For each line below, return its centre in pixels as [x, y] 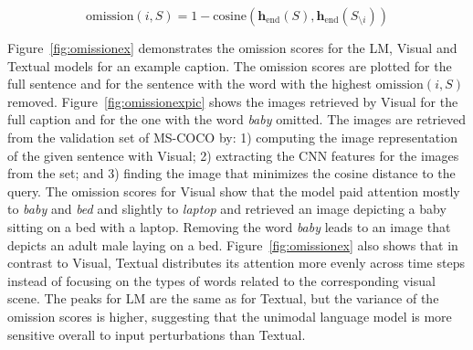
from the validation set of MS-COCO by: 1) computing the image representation [232, 137]
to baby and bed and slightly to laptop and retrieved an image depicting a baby [227, 209]
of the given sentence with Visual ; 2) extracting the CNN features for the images [233, 155]
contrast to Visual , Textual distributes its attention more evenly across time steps [236, 263]
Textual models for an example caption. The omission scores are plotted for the [230, 65]
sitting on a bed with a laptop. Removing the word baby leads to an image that [229, 226]
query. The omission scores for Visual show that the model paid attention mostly [234, 191]
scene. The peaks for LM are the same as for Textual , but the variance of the [223, 298]
